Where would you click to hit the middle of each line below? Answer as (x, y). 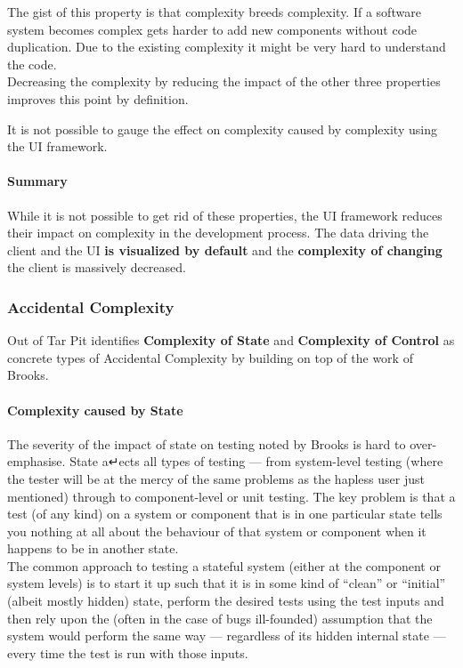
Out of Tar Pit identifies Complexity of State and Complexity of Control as (231, 340)
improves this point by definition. (98, 98)
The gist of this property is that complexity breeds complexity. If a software (214, 12)
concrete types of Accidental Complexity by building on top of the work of (210, 357)
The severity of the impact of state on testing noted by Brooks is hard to (207, 443)
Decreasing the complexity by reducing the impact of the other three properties (224, 81)
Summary (37, 181)
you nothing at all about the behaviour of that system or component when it (217, 531)
